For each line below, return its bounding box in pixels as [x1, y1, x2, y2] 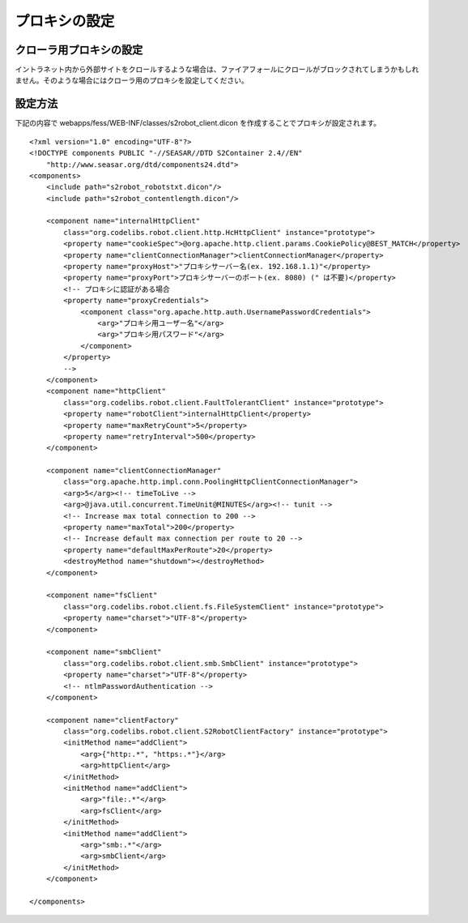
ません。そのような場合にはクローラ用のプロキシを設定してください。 [15, 75, 249, 85]
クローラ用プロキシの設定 [15, 43, 143, 57]
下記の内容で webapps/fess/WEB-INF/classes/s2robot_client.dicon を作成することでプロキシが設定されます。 [15, 118, 381, 128]
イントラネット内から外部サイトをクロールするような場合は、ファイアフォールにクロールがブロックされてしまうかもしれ [15, 65, 419, 75]
